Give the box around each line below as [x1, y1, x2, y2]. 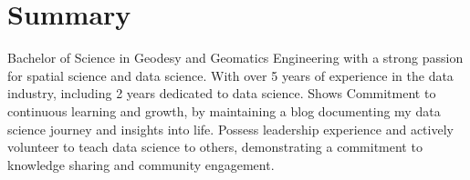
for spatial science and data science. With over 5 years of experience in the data [7, 65, 454, 85]
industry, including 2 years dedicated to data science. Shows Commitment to [7, 84, 436, 103]
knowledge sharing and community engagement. [7, 155, 275, 174]
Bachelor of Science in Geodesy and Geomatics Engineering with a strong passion [7, 48, 464, 67]
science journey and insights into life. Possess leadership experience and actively [7, 119, 454, 138]
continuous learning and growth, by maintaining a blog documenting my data [7, 101, 441, 120]
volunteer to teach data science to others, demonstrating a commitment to [7, 137, 423, 156]
